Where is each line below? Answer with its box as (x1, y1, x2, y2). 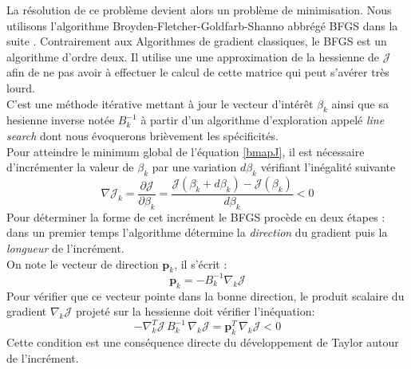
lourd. (6, 79, 35, 96)
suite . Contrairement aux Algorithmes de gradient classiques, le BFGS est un (6, 33, 387, 49)
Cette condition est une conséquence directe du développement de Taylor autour (6, 334, 399, 351)
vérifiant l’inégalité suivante (260, 159, 396, 175)
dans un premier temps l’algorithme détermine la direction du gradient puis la (6, 224, 388, 241)
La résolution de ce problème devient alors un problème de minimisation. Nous (6, 2, 392, 18)
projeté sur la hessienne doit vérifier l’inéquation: (75, 303, 315, 320)
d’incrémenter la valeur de (6, 159, 134, 175)
